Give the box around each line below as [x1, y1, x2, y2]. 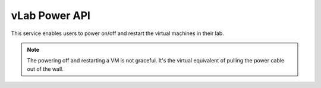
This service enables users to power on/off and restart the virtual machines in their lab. [11, 30, 224, 37]
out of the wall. [27, 65, 64, 73]
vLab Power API [11, 9, 90, 22]
